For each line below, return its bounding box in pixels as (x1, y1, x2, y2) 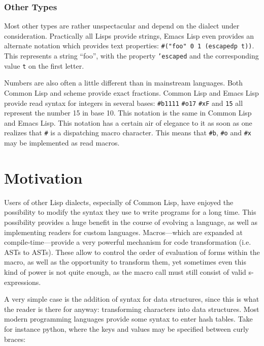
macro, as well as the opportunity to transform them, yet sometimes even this (4, 256, 246, 267)
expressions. (4, 276, 41, 287)
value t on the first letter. (4, 60, 84, 71)
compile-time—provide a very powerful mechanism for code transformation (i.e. (4, 237, 251, 247)
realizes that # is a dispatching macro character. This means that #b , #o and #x (4, 127, 252, 138)
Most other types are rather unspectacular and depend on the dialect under (4, 20, 240, 31)
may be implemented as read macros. (4, 137, 120, 148)
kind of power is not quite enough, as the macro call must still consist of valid (4, 266, 246, 277)
